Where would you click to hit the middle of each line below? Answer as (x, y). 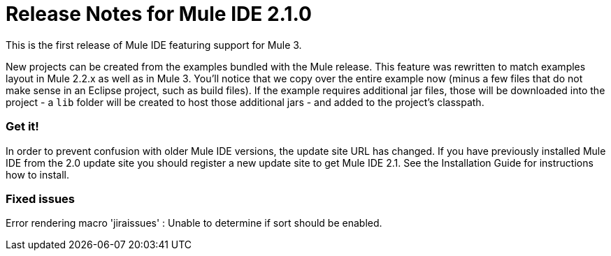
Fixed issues (40, 198)
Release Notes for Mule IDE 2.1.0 (159, 14)
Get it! (22, 127)
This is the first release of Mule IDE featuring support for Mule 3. (154, 45)
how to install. (37, 174)
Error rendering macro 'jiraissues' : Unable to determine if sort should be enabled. (194, 223)
